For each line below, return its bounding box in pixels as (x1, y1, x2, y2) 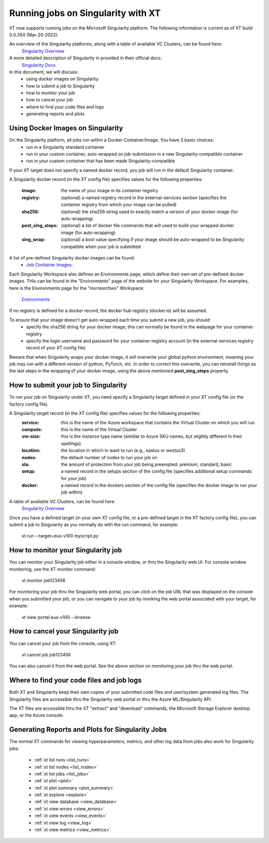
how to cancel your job (26, 97, 73, 103)
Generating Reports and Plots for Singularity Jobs (9, 725, 167, 734)
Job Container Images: (26, 262, 73, 268)
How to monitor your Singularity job (9, 546, 122, 555)
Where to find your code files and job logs (9, 676, 142, 685)
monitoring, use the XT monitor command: (9, 566, 96, 572)
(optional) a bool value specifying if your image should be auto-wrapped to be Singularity (61, 237, 245, 243)
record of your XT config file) (26, 345, 86, 351)
